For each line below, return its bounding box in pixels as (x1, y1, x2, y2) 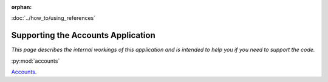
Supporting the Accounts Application (11, 30, 155, 40)
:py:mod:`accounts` (11, 57, 60, 65)
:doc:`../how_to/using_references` (11, 14, 96, 22)
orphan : (11, 4, 32, 10)
